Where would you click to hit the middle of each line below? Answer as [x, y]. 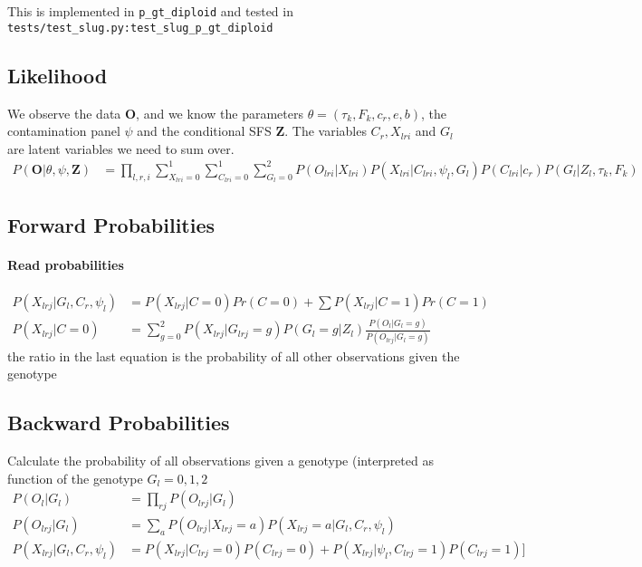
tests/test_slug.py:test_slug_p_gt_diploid [140, 28]
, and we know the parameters [220, 113]
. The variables [326, 131]
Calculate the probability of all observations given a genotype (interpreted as [220, 460]
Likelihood [57, 75]
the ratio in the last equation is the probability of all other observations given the [234, 356]
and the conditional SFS [204, 131]
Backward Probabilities [119, 423]
